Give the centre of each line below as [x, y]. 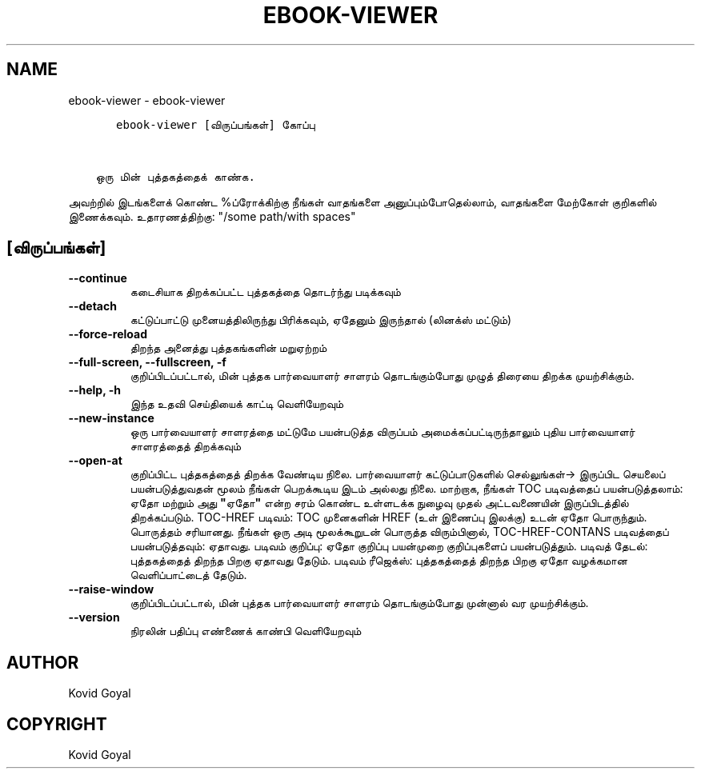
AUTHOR [43, 662]
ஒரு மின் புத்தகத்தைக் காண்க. [175, 176]
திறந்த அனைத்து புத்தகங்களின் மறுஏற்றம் [228, 348]
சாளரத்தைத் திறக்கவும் [185, 446]
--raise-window [111, 589]
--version [94, 617]
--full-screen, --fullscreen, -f [147, 362]
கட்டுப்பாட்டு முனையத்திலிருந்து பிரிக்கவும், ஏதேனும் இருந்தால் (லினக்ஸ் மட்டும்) [321, 320]
